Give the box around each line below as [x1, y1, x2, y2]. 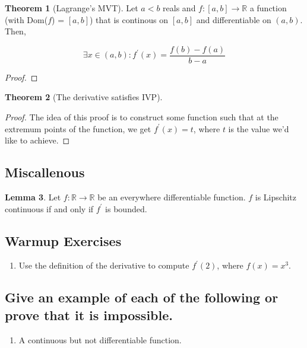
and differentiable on [196, 13, 271, 25]
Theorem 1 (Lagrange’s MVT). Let [5, 2, 138, 14]
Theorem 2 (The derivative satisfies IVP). [5, 91, 163, 103]
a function [249, 2, 287, 14]
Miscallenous [5, 163, 85, 181]
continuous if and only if [5, 202, 94, 215]
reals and [163, 2, 196, 14]
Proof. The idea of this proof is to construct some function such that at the [5, 111, 278, 123]
